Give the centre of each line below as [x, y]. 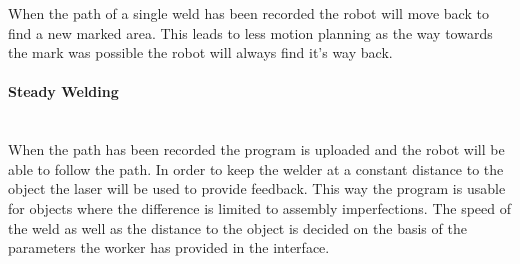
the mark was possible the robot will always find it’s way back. [200, 52]
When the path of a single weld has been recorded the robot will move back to [248, 13]
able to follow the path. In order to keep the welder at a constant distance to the [256, 168]
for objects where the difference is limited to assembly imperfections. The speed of [260, 207]
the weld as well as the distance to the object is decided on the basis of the [237, 227]
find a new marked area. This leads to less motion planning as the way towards [250, 32]
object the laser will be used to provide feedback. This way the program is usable [257, 188]
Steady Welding [63, 91]
